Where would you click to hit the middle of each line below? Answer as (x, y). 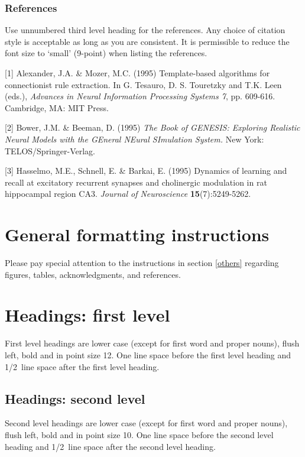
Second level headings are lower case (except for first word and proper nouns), (146, 423)
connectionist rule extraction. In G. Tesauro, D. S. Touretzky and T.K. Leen (143, 84)
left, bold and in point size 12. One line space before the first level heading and (148, 354)
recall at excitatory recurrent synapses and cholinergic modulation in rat (136, 182)
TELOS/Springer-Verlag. (50, 150)
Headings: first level (87, 315)
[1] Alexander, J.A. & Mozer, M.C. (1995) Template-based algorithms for (137, 73)
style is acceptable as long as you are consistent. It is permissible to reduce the (147, 41)
